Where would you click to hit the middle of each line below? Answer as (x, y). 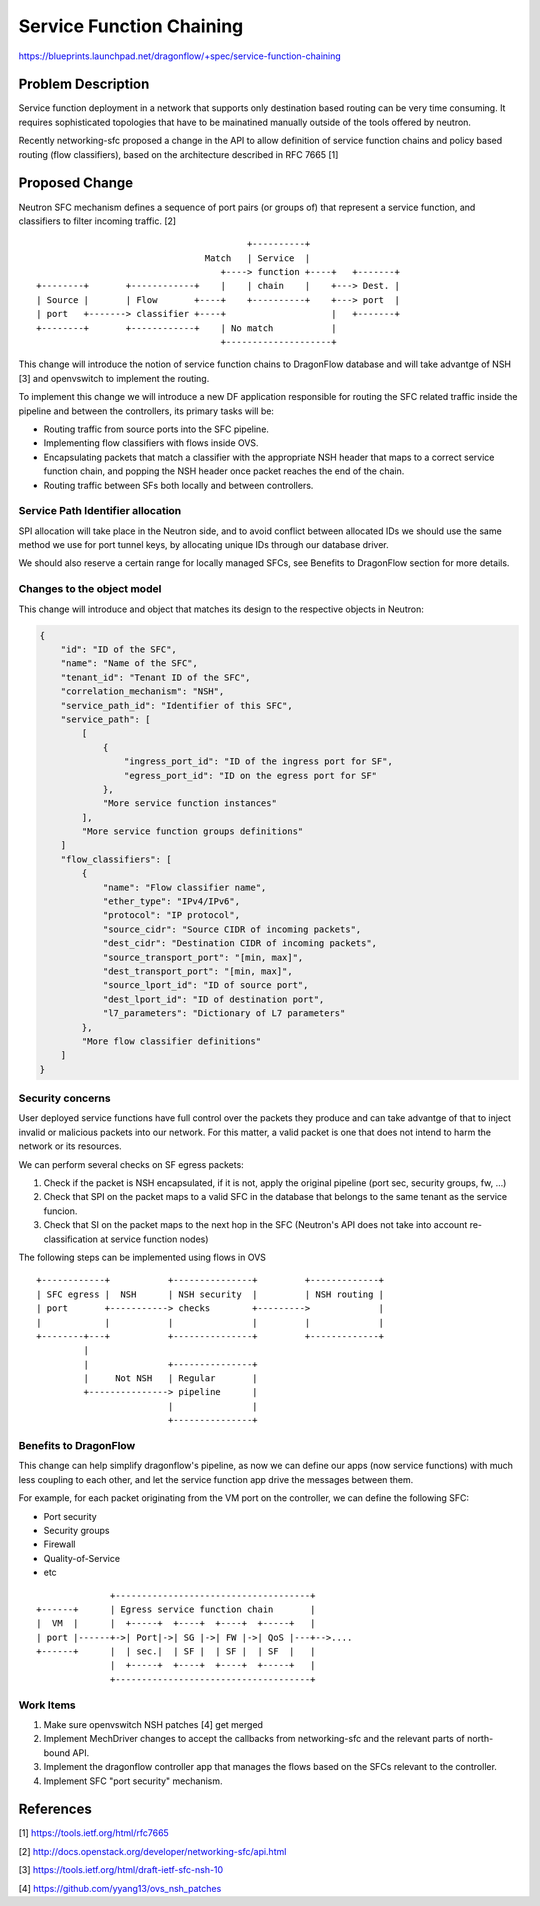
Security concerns (64, 1098)
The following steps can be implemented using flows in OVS (142, 1257)
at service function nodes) (154, 1239)
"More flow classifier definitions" (171, 1041)
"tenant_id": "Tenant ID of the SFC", (155, 677)
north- (480, 1739)
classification (71, 1239)
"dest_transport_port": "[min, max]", (198, 971)
